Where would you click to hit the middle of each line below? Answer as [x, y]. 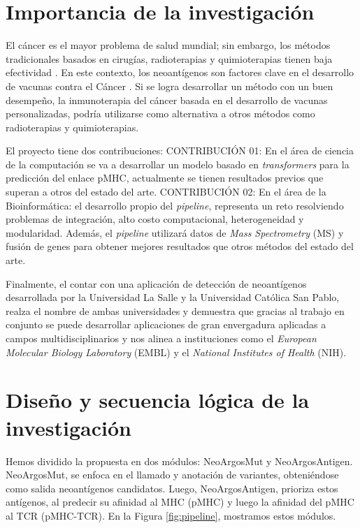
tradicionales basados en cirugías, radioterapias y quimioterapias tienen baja [169, 58]
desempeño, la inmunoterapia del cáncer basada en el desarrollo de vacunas [167, 100]
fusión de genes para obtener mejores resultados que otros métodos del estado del [180, 246]
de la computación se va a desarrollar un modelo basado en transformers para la [178, 164]
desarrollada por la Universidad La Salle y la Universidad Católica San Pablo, [173, 297]
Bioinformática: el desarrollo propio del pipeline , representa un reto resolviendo [175, 205]
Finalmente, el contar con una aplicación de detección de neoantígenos [156, 283]
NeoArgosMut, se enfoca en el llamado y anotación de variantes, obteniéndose [172, 475]
